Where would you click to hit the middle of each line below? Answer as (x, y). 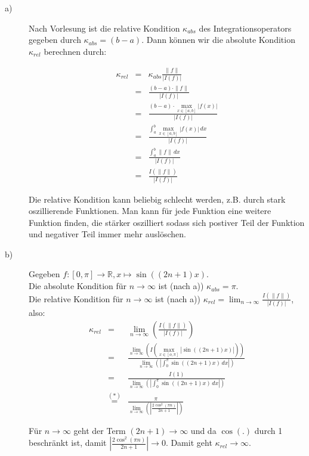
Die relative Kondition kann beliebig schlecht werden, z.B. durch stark (157, 199)
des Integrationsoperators (245, 28)
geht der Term (100, 430)
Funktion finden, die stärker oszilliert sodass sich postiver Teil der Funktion (167, 222)
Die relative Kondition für (76, 298)
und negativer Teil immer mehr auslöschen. (107, 234)
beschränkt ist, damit (68, 443)
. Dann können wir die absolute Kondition (218, 40)
